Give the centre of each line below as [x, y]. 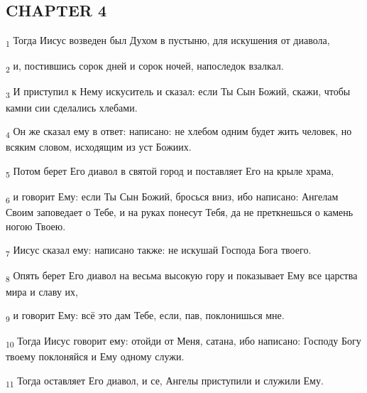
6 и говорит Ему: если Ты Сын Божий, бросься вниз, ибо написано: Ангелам [172, 197]
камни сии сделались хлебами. [72, 107]
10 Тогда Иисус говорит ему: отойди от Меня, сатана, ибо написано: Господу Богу [183, 342]
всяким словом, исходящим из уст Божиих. [99, 147]
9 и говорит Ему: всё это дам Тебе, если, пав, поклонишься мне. [145, 316]
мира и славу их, [42, 291]
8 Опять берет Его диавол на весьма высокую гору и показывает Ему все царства [182, 276]
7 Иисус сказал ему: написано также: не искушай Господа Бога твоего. [159, 251]
